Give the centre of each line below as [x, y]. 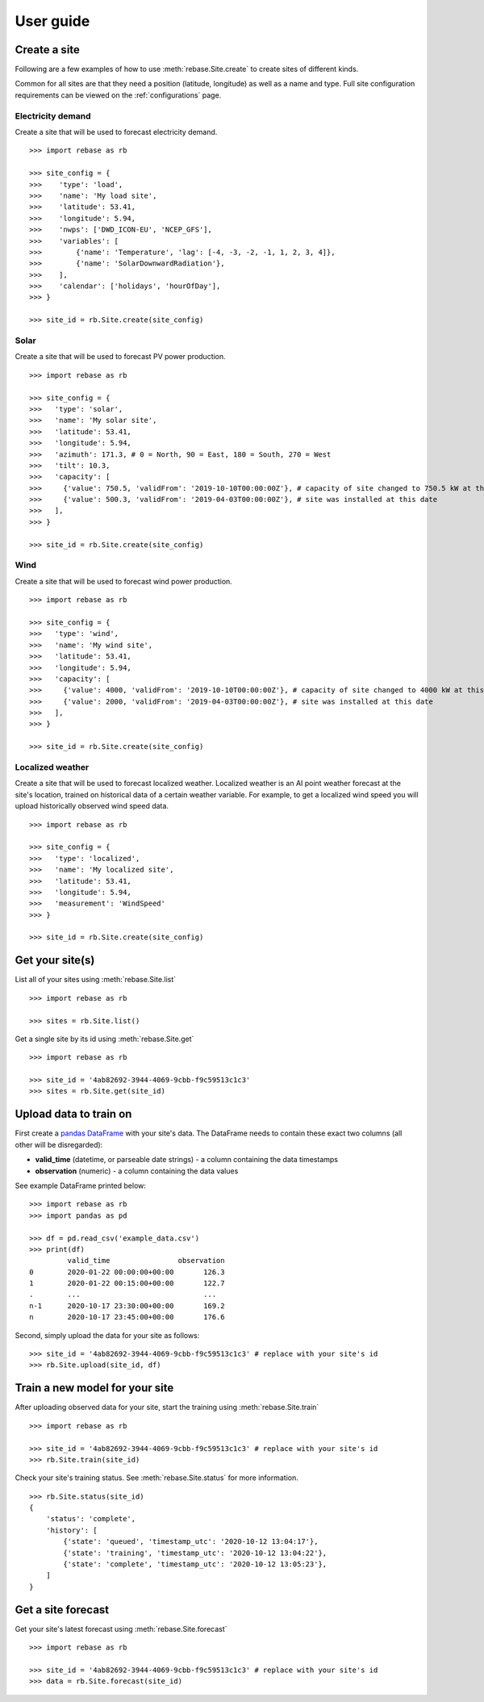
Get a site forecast [62, 1610]
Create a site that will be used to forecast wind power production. [124, 581]
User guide [52, 21]
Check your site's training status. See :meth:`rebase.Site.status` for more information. [156, 1478]
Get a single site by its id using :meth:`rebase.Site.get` [104, 1039]
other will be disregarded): [59, 1144]
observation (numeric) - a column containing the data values [137, 1171]
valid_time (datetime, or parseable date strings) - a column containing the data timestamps [187, 1160]
